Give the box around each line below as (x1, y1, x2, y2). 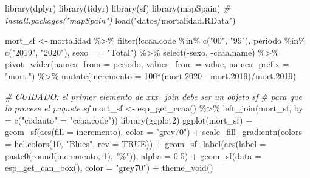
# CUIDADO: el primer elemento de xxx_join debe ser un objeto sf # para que (5, 90, 302, 102)
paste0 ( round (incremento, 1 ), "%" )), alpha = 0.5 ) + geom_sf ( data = (5, 149, 261, 162)
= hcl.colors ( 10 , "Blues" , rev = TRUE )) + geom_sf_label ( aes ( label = (5, 137, 266, 150)
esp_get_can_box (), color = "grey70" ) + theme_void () (5, 161, 213, 174)
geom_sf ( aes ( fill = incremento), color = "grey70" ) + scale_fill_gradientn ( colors (5, 125, 303, 138)
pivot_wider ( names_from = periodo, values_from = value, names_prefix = (5, 58, 289, 70)
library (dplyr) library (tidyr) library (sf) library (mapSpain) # (5, 2, 230, 14)
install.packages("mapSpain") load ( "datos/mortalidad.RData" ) (5, 13, 236, 26)
